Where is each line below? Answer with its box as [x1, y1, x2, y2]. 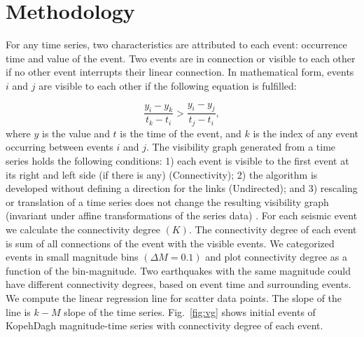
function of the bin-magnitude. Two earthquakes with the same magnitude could [6, 263, 351, 277]
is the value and [42, 125, 110, 140]
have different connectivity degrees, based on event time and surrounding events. [6, 277, 351, 291]
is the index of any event [253, 125, 359, 140]
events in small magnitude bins [6, 249, 139, 264]
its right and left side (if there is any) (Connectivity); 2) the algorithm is [6, 167, 318, 181]
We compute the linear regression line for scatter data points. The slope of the [6, 290, 342, 305]
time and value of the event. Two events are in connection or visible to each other [6, 50, 356, 65]
